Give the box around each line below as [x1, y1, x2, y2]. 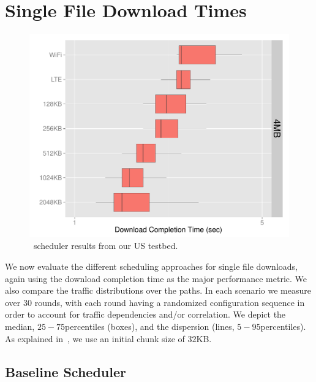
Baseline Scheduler [5, 362, 126, 381]
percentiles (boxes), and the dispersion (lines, [65, 319, 235, 332]
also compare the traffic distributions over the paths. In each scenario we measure [5, 284, 311, 297]
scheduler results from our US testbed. [33, 239, 178, 252]
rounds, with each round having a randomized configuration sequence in [34, 296, 305, 308]
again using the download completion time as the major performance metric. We [5, 272, 307, 285]
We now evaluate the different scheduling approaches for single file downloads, [5, 259, 298, 272]
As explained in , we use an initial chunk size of [5, 332, 185, 345]
